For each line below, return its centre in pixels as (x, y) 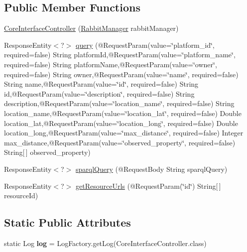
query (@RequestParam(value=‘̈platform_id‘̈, (145, 45)
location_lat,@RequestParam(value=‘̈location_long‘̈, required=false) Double (121, 123)
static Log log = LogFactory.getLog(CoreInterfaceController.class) (105, 243)
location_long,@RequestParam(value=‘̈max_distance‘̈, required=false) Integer (124, 133)
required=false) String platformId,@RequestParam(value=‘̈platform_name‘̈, (120, 55)
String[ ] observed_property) (47, 152)
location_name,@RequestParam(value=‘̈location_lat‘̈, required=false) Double (123, 113)
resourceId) (21, 195)
